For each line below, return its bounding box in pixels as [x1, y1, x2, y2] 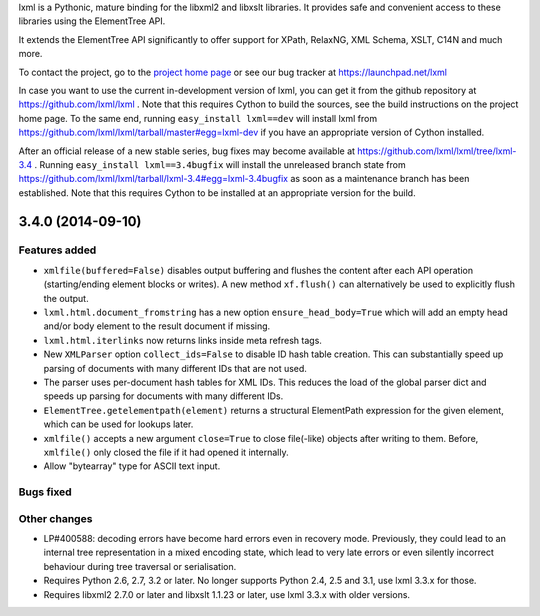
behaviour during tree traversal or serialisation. [43, 560, 237, 572]
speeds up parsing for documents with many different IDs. [43, 390, 284, 402]
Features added [18, 243, 97, 257]
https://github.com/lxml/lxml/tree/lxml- [356, 145, 517, 157]
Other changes [18, 511, 93, 525]
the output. [43, 292, 89, 304]
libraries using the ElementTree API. [18, 15, 166, 27]
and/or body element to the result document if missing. [43, 320, 271, 332]
